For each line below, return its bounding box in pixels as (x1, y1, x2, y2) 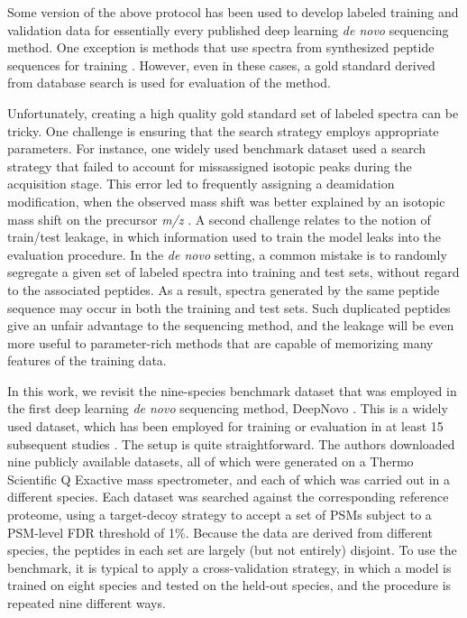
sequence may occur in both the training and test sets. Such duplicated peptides (7, 298, 451, 317)
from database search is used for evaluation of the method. (7, 73, 331, 92)
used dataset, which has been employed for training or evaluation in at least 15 (7, 417, 444, 436)
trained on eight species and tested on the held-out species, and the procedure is (7, 576, 452, 595)
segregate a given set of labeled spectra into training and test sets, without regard (7, 263, 460, 281)
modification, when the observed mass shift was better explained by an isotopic (7, 191, 445, 210)
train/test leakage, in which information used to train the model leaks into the (7, 227, 442, 246)
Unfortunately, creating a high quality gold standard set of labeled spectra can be (7, 103, 459, 122)
